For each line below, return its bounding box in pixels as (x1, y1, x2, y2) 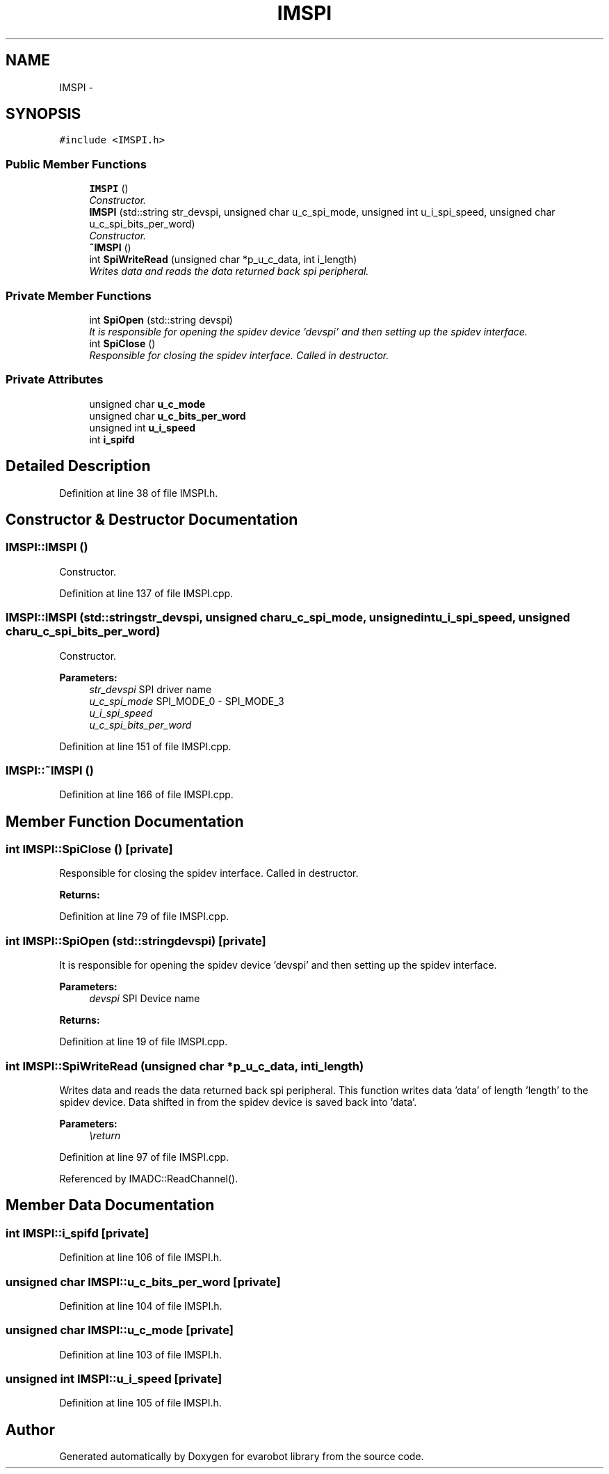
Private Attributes (6, 372, 104, 387)
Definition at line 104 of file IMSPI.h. (59, 1299, 222, 1312)
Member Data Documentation (6, 1196, 215, 1214)
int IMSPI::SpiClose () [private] (6, 842, 173, 857)
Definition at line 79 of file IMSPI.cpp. (59, 910, 229, 923)
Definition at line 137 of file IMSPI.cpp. (59, 587, 234, 599)
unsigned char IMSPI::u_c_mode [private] (6, 1323, 234, 1338)
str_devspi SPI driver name (89, 683, 212, 695)
